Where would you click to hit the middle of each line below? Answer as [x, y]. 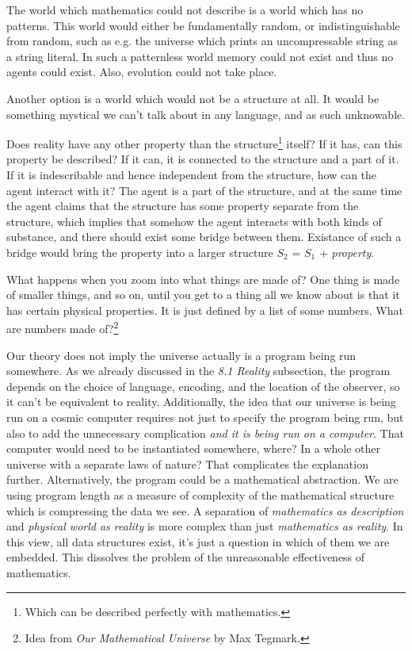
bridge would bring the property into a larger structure [140, 252]
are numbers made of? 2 [63, 327]
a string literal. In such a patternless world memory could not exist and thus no [200, 56]
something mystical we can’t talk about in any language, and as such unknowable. [206, 114]
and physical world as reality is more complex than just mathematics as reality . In [205, 526]
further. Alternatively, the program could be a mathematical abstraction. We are [202, 479]
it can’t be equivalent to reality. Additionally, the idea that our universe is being [201, 402]
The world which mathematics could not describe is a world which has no [185, 10]
